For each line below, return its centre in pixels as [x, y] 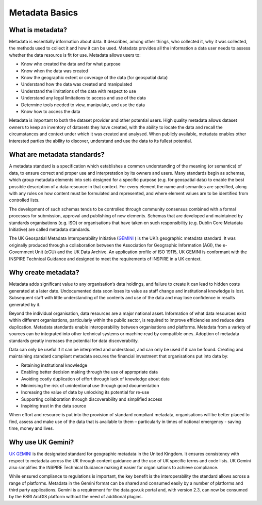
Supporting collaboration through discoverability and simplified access [92, 399]
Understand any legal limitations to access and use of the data [83, 98]
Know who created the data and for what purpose [71, 64]
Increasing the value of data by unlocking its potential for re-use [85, 392]
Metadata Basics [43, 13]
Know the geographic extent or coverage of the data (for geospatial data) [94, 78]
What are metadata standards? [57, 155]
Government [21, 252]
